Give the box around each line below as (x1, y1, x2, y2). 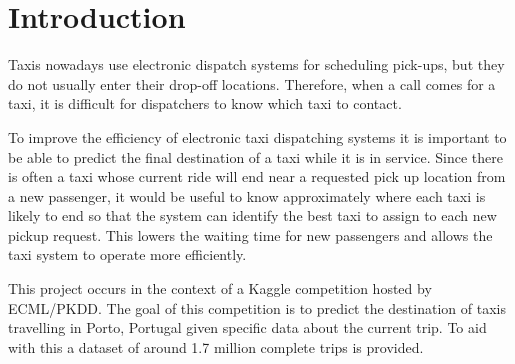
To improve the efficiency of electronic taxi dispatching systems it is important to (8, 126, 507, 147)
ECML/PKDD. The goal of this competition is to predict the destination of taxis (8, 297, 506, 318)
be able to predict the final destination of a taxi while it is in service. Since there (8, 146, 504, 167)
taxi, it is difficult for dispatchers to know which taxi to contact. (8, 93, 402, 114)
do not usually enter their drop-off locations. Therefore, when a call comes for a (8, 73, 496, 94)
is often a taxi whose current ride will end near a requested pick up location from (8, 166, 506, 187)
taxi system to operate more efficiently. (8, 244, 247, 265)
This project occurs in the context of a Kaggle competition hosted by (8, 278, 432, 299)
